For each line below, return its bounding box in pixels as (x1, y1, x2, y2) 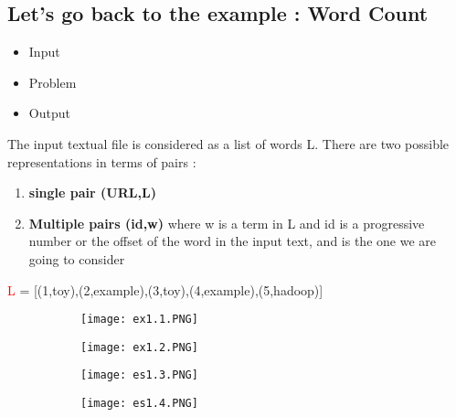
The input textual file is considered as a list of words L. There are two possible (7, 134, 450, 153)
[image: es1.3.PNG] (80, 369, 198, 382)
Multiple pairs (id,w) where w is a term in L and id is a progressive (28, 213, 425, 232)
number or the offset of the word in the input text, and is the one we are (28, 231, 436, 251)
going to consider (28, 249, 125, 268)
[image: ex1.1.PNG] (80, 313, 198, 326)
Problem (28, 72, 77, 91)
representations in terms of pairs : (7, 152, 196, 171)
